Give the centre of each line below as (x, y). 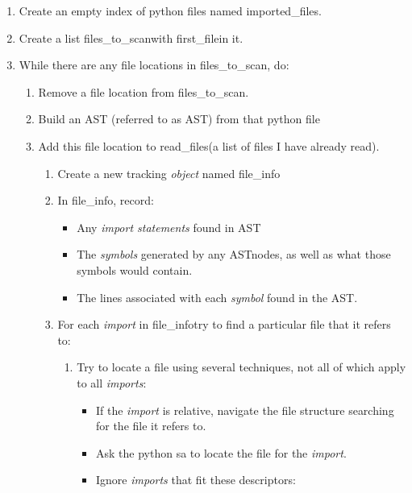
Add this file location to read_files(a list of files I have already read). (209, 145)
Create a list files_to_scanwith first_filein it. (131, 37)
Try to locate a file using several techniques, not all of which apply (241, 367)
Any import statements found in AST (169, 227)
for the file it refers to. (151, 426)
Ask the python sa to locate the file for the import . (221, 452)
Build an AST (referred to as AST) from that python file (179, 119)
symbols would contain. (135, 269)
